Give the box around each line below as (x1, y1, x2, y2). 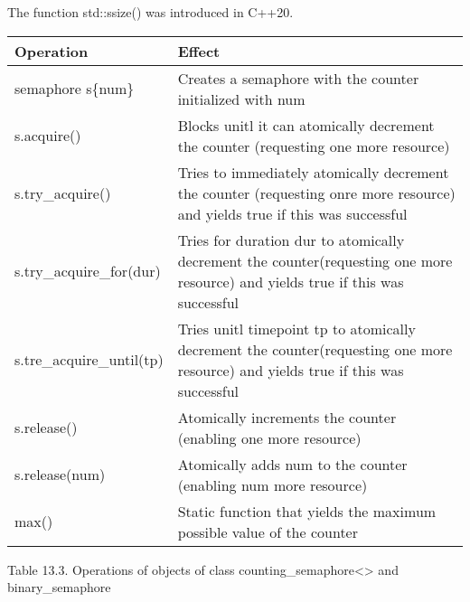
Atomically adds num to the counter (177, 453, 408, 475)
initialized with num (177, 88, 305, 109)
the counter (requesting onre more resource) (177, 182, 456, 203)
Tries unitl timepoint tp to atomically (177, 317, 416, 339)
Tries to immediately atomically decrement (177, 161, 449, 183)
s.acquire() (14, 125, 81, 146)
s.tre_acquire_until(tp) (14, 349, 164, 371)
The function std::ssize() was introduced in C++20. (7, 3, 294, 21)
